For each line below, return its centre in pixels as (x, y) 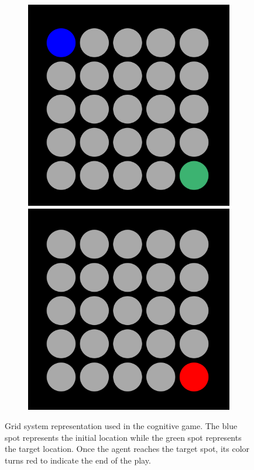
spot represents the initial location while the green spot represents (123, 437)
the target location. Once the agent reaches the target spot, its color (127, 449)
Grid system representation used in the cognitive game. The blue (121, 426)
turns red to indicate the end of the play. (78, 460)
